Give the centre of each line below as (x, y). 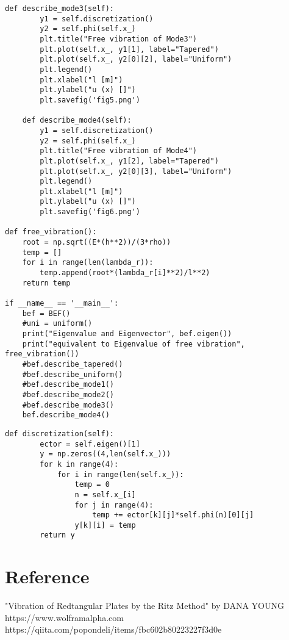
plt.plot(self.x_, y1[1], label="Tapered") (129, 49)
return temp (46, 283)
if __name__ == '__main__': (62, 304)
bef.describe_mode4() (66, 415)
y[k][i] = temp (105, 525)
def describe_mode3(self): (59, 9)
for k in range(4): (79, 464)
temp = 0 (92, 485)
